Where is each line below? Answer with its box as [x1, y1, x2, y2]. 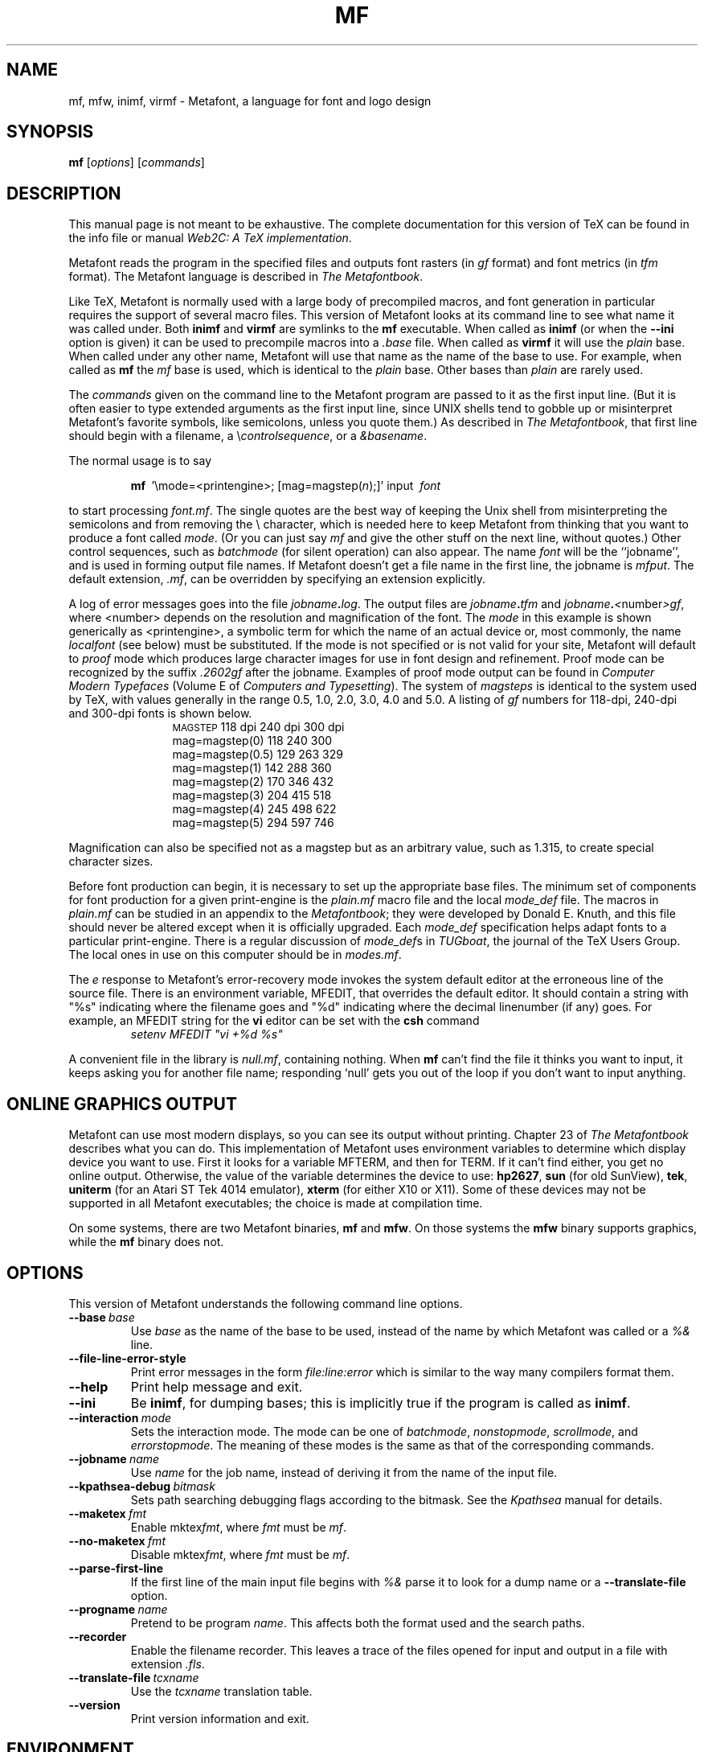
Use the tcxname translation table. [130, 1684, 313, 1698]
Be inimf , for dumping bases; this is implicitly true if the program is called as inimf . [130, 1394, 631, 1411]
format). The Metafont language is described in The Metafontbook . [68, 269, 424, 284]
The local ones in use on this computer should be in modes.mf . [68, 948, 402, 962]
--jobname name [68, 1451, 160, 1466]
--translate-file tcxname [68, 1670, 199, 1684]
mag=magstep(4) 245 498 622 [172, 802, 337, 816]
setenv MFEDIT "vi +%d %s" [130, 1027, 283, 1042]
